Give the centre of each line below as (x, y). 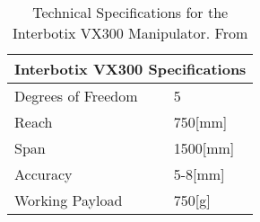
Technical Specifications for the (130, 12)
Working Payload (69, 200)
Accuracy (43, 174)
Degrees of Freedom (76, 96)
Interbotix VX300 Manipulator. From (130, 33)
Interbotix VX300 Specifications (130, 69)
